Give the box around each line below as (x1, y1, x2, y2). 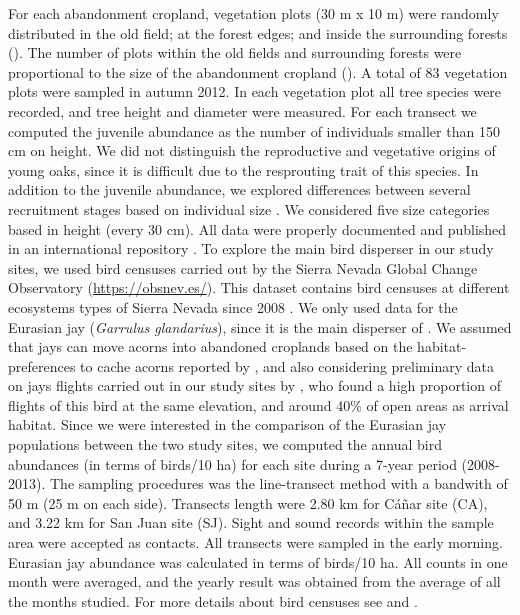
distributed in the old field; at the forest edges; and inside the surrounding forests (8, 22, 508, 43)
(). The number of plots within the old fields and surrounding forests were (8, 42, 462, 63)
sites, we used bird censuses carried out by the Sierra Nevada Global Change (8, 257, 478, 278)
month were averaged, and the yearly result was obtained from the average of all (8, 571, 501, 592)
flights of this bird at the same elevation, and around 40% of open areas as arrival (8, 394, 509, 415)
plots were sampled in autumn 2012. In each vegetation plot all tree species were (8, 81, 502, 102)
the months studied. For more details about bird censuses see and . (8, 590, 418, 611)
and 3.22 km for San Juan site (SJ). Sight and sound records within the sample (8, 512, 494, 533)
